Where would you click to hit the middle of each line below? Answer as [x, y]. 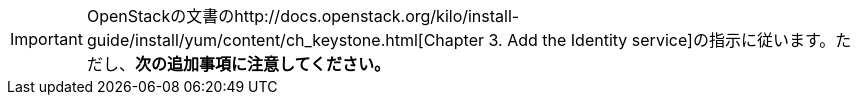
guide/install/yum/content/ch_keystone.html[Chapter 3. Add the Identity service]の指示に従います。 [461, 40]
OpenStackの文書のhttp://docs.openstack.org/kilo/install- [303, 16]
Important [46, 39]
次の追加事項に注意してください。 [262, 64]
